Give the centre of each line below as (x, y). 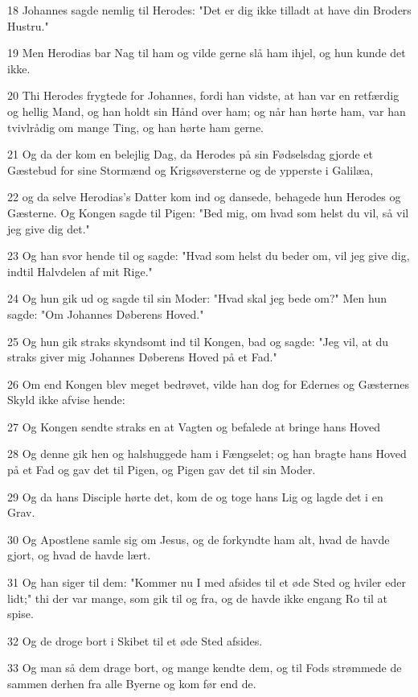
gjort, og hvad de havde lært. (79, 555)
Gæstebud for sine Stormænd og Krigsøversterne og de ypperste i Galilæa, (191, 169)
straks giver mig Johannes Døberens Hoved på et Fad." (142, 357)
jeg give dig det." (49, 228)
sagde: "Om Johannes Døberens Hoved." (106, 313)
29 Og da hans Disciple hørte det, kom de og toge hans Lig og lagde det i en (195, 496)
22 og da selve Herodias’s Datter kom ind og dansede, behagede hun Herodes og (204, 197)
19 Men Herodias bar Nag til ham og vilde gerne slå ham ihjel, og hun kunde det (207, 53)
